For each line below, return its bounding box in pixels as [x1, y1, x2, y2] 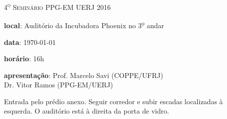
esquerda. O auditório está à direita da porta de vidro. [4, 106, 169, 116]
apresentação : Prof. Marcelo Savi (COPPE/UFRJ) [4, 70, 163, 80]
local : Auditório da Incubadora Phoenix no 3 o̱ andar [4, 19, 164, 30]
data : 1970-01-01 [4, 37, 56, 47]
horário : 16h [4, 53, 44, 64]
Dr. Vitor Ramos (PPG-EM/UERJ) [4, 79, 113, 90]
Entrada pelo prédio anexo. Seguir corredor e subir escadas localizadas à [4, 96, 223, 106]
